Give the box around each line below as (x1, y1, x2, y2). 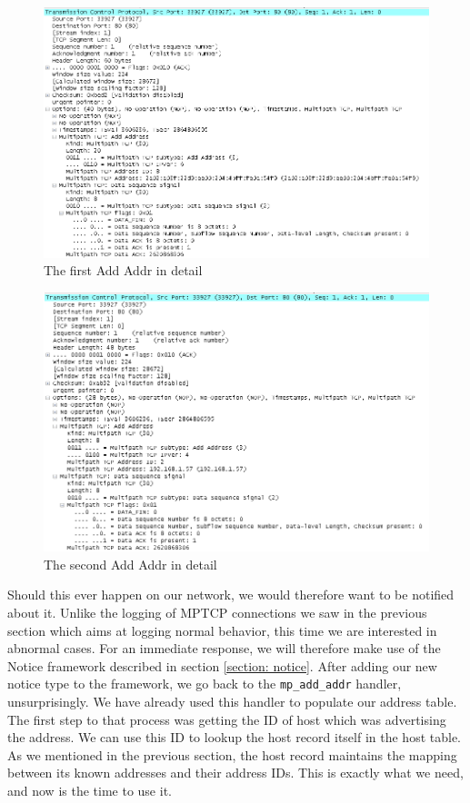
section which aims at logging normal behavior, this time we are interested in (7, 620, 437, 639)
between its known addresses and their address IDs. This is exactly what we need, (7, 763, 464, 782)
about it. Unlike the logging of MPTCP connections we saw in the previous (7, 602, 427, 621)
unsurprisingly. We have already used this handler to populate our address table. (7, 691, 457, 710)
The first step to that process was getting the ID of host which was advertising (7, 709, 446, 729)
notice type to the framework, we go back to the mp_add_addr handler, (7, 674, 402, 693)
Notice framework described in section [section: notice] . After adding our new (7, 656, 437, 675)
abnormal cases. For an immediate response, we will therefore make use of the (7, 639, 441, 658)
